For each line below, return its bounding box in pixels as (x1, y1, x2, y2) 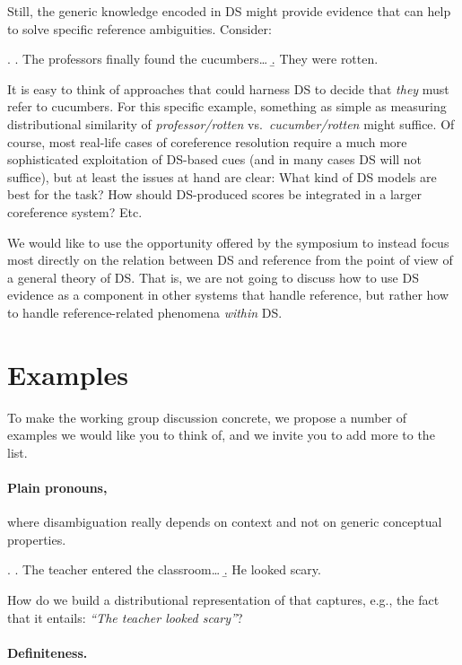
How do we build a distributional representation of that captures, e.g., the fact (7, 590, 440, 608)
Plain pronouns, (7, 478, 108, 496)
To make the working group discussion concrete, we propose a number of (7, 407, 406, 426)
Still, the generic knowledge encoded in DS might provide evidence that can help (7, 2, 451, 20)
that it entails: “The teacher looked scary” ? (7, 608, 243, 626)
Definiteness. (7, 643, 88, 661)
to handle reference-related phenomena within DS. (7, 302, 283, 321)
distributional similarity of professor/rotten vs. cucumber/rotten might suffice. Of (7, 114, 455, 133)
